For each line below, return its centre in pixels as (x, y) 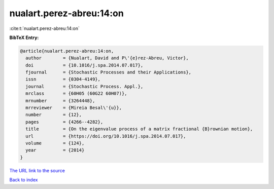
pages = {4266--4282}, (64, 122)
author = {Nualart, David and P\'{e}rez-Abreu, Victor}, (107, 58)
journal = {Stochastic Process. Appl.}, (84, 86)
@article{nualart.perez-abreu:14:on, (67, 51)
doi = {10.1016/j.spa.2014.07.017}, (84, 65)
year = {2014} (55, 150)
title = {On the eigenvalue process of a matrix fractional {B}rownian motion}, (139, 129)
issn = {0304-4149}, (63, 79)
